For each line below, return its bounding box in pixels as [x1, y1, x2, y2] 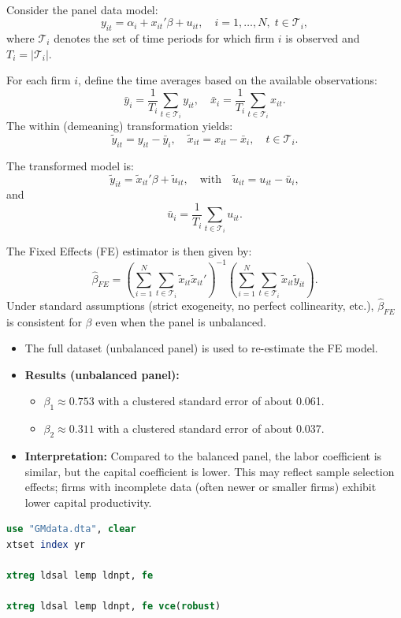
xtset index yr [6, 538, 86, 550]
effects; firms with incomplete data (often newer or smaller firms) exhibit [24, 478, 377, 495]
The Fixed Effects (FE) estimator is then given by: [6, 243, 252, 259]
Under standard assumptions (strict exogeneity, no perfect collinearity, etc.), [6, 296, 374, 313]
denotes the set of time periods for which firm [54, 29, 275, 46]
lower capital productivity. [24, 493, 152, 510]
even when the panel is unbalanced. [95, 313, 266, 329]
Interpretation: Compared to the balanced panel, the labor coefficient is [24, 447, 382, 463]
